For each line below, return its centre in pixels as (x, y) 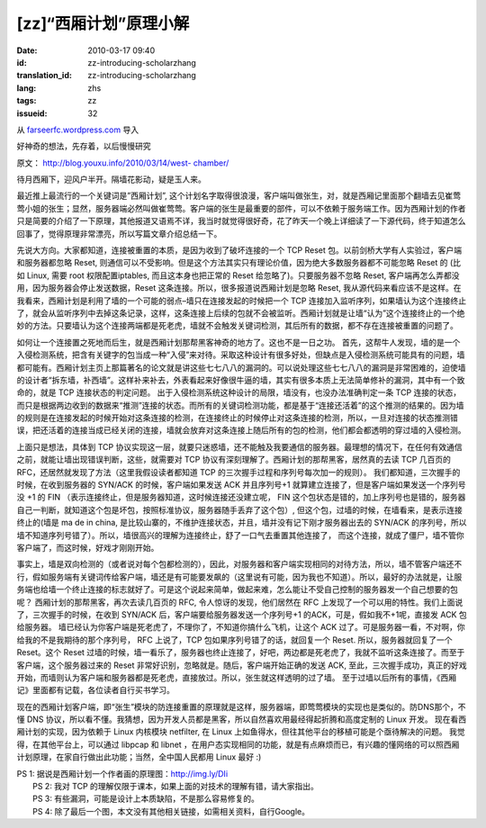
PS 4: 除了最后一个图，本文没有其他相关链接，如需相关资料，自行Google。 (171, 811)
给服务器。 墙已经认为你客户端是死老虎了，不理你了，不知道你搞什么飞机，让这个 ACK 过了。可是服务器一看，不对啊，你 (241, 627)
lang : (27, 88)
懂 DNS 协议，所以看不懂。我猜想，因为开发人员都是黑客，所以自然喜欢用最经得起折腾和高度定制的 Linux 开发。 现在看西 (242, 719)
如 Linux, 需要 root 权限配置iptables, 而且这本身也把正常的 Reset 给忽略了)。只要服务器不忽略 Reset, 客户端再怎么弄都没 (238, 275)
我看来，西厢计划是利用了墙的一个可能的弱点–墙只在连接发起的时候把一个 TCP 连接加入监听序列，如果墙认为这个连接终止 (242, 301)
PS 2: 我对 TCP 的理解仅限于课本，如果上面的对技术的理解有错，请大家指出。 (176, 787)
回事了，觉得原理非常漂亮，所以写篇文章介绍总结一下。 (119, 233)
